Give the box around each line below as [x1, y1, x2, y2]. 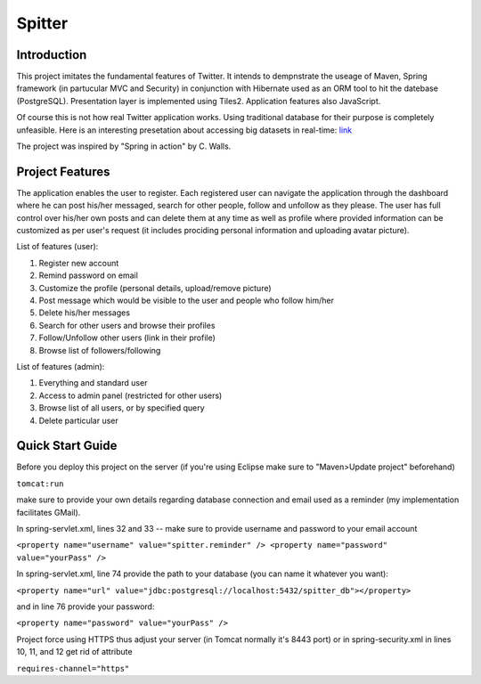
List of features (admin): [16, 362, 105, 371]
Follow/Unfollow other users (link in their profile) [38, 332, 216, 343]
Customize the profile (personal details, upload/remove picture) [38, 282, 272, 293]
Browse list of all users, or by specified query [38, 403, 205, 413]
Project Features [16, 164, 110, 179]
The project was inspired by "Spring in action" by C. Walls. [16, 141, 232, 151]
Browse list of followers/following [38, 345, 161, 355]
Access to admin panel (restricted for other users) [38, 390, 223, 401]
